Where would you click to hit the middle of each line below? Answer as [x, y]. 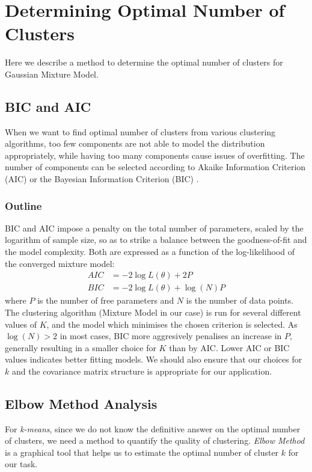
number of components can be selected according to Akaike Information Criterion [155, 167]
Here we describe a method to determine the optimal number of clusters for [144, 62]
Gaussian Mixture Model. [52, 74]
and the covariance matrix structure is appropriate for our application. [142, 371]
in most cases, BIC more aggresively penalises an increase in [171, 336]
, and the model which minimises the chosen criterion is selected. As [172, 324]
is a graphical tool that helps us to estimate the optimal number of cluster [142, 452]
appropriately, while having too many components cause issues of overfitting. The [155, 155]
